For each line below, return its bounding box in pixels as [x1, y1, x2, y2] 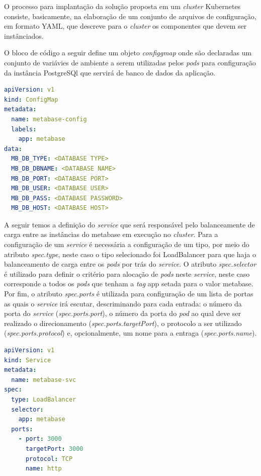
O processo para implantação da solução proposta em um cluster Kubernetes [4, 1, 241, 11]
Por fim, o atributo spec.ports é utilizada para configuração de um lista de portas [4, 288, 253, 299]
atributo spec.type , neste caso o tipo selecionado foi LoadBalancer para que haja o [4, 249, 256, 259]
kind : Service [4, 356, 51, 364]
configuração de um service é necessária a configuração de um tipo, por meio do [4, 239, 249, 250]
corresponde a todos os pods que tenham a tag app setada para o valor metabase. [4, 278, 253, 289]
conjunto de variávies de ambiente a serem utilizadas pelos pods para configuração [4, 57, 256, 67]
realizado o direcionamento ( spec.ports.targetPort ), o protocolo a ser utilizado [4, 318, 242, 328]
